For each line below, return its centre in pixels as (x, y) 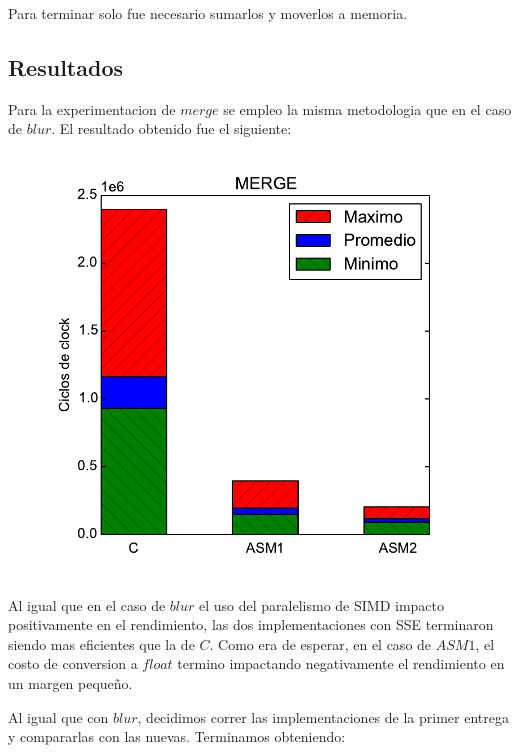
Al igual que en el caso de (87, 604)
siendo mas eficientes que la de (101, 643)
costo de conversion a (73, 663)
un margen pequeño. (70, 682)
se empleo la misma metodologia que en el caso (367, 108)
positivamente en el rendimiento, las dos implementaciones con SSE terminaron (251, 624)
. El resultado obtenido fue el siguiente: (171, 128)
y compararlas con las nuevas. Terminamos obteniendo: (177, 736)
